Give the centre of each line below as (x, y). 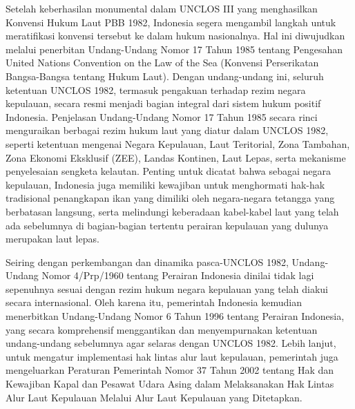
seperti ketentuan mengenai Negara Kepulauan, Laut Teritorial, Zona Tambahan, (178, 143)
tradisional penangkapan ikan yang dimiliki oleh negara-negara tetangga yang (170, 198)
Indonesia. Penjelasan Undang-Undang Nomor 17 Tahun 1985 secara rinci (162, 116)
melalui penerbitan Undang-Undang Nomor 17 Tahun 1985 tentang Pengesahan (174, 49)
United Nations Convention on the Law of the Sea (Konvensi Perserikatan (162, 63)
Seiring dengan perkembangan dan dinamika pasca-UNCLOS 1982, (147, 261)
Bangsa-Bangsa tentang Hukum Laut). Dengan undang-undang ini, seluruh (165, 76)
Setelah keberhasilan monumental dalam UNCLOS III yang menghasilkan (162, 8)
